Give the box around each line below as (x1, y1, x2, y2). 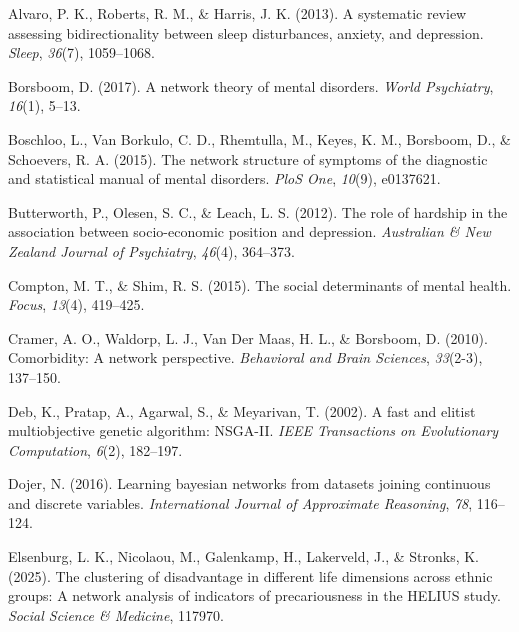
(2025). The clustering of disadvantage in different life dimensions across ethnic (8, 565, 493, 586)
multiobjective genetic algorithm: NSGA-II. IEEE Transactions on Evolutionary (8, 420, 499, 441)
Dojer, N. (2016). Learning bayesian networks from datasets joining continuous (8, 473, 491, 494)
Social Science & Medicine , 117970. (8, 604, 224, 625)
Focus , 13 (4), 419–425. (8, 294, 145, 315)
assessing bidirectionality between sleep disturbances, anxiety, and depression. (8, 22, 484, 43)
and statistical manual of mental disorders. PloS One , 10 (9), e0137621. (8, 168, 441, 189)
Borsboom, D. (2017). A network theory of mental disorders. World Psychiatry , (8, 75, 494, 96)
